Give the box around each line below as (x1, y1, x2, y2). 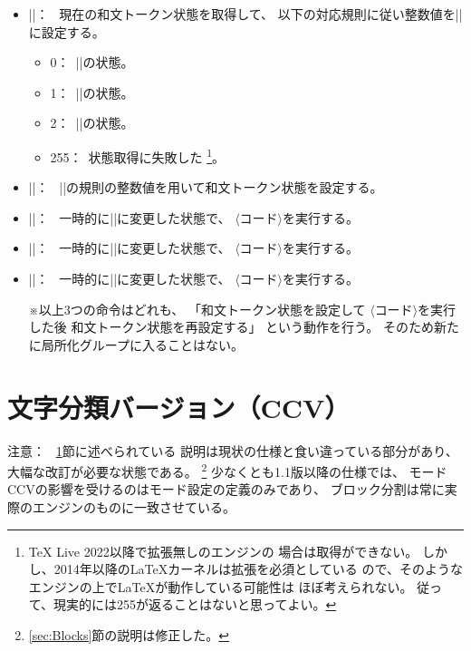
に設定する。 (28, 22, 105, 41)
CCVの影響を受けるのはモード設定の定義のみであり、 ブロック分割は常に (7, 480, 445, 499)
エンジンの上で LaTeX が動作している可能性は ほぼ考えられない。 (28, 577, 413, 596)
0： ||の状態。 (50, 53, 134, 72)
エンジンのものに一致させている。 (32, 497, 235, 516)
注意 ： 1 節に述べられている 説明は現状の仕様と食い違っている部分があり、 (7, 441, 458, 460)
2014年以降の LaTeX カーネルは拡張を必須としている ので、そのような (53, 559, 463, 578)
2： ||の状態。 (50, 113, 134, 132)
